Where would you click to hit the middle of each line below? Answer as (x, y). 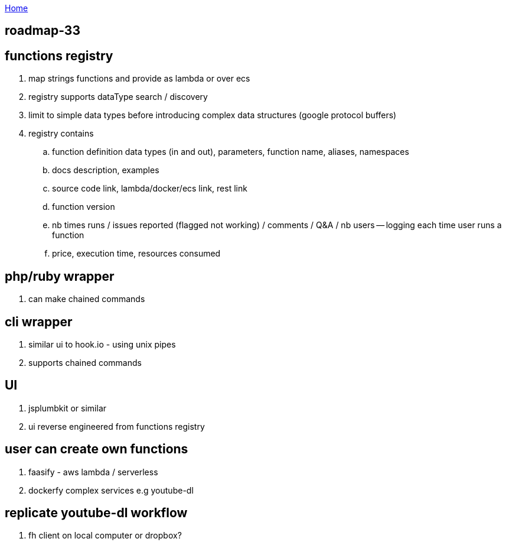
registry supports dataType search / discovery (118, 97)
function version (84, 207)
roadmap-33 (43, 31)
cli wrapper (39, 322)
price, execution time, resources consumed (136, 254)
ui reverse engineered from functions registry (117, 426)
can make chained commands (87, 299)
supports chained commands (85, 362)
